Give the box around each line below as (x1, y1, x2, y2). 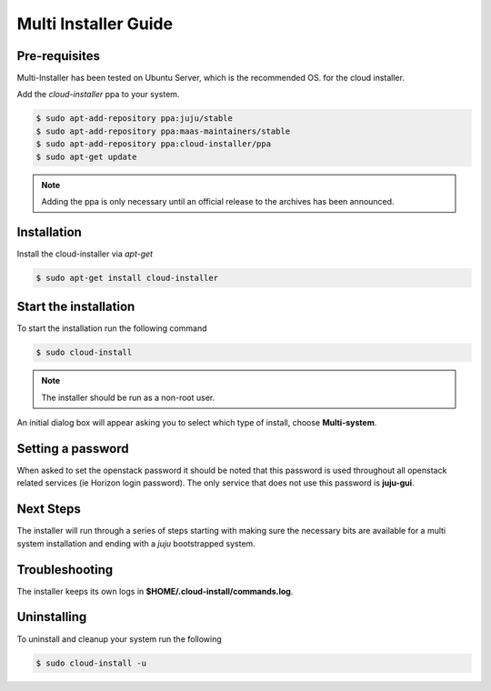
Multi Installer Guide (16, 14, 173, 34)
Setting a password (16, 441, 129, 456)
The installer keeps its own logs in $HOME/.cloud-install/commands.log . (16, 586, 294, 596)
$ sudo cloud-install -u (35, 657, 147, 668)
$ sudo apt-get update (35, 151, 137, 162)
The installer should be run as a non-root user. (41, 392, 215, 403)
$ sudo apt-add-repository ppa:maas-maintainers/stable (35, 125, 291, 136)
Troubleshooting (16, 562, 114, 577)
